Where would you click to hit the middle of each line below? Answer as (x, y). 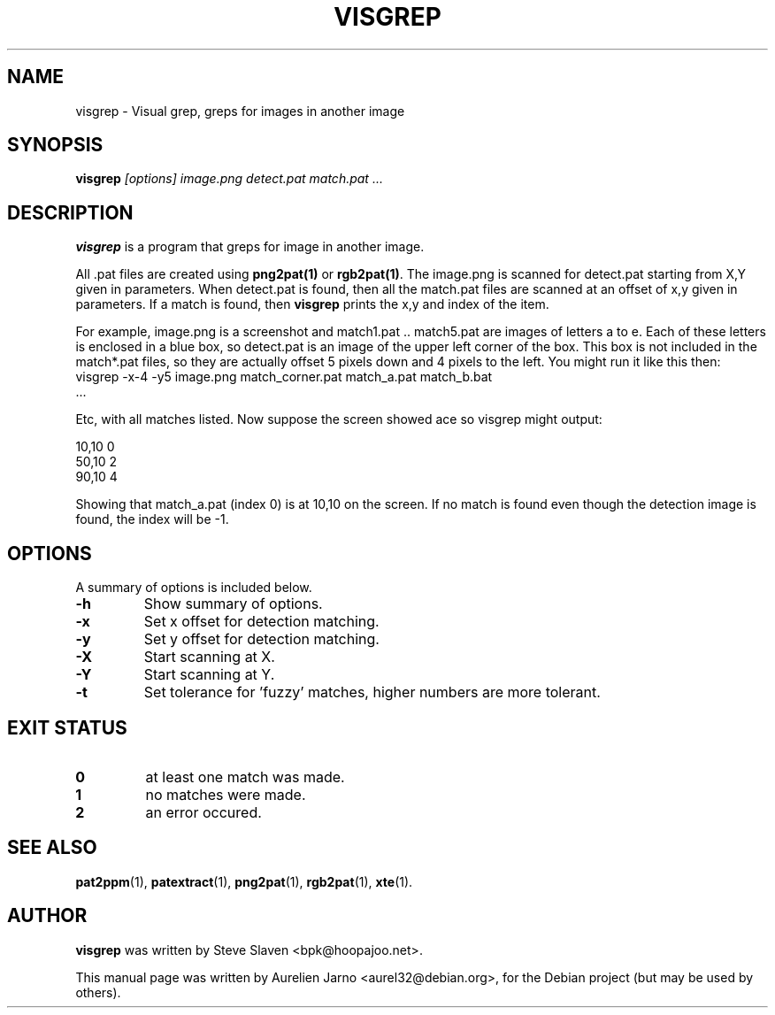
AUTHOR (47, 916)
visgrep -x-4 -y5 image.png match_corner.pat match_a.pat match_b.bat (284, 377)
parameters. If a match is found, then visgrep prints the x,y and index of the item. (312, 304)
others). (98, 992)
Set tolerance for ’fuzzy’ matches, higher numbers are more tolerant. (372, 692)
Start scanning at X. (209, 657)
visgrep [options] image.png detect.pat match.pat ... (229, 179)
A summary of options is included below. (194, 588)
